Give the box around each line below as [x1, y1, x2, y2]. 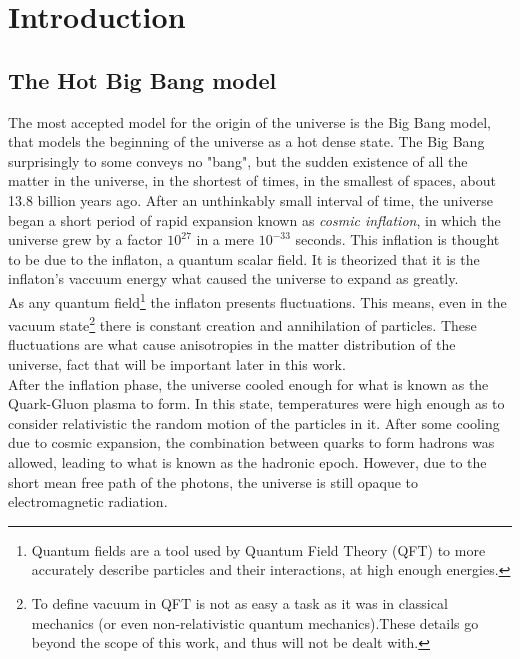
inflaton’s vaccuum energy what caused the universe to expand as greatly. [8, 268, 459, 289]
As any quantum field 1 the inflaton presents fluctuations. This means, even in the [8, 288, 507, 312]
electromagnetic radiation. [8, 491, 168, 512]
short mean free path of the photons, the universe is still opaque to [8, 471, 419, 492]
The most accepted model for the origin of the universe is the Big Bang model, [8, 111, 491, 132]
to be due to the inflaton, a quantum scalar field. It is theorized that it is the [8, 248, 480, 269]
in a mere [196, 229, 255, 250]
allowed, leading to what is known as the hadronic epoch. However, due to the [8, 451, 487, 472]
